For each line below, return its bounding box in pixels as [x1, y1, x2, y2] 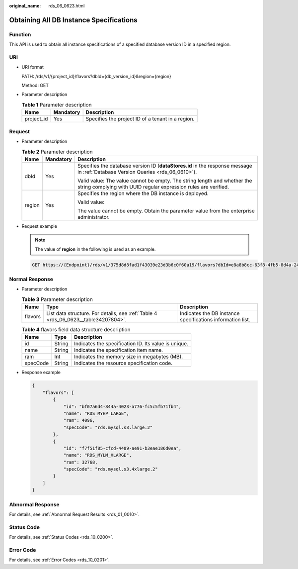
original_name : [9, 3, 41, 8]
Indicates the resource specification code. [74, 360, 173, 367]
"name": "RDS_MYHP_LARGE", [63, 410, 129, 416]
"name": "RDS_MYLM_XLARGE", [63, 453, 132, 458]
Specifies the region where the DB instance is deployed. [77, 190, 209, 196]
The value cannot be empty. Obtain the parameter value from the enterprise [77, 207, 255, 214]
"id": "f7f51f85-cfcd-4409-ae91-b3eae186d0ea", [63, 445, 182, 451]
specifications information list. [179, 316, 250, 323]
